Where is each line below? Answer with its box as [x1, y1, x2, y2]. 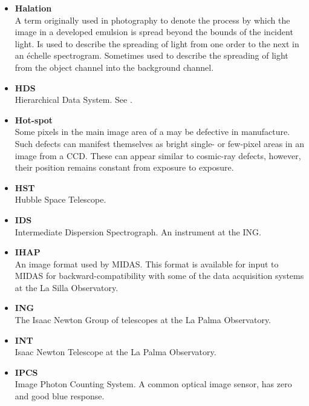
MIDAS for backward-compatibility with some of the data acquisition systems [15, 269, 304, 282]
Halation [15, 2, 52, 14]
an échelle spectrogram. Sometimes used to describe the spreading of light [15, 49, 288, 62]
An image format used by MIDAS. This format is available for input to [15, 257, 279, 270]
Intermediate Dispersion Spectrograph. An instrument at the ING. [15, 225, 261, 238]
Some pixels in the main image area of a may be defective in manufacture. [15, 125, 290, 138]
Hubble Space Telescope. [15, 193, 106, 206]
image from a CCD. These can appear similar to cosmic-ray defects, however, [15, 149, 301, 162]
